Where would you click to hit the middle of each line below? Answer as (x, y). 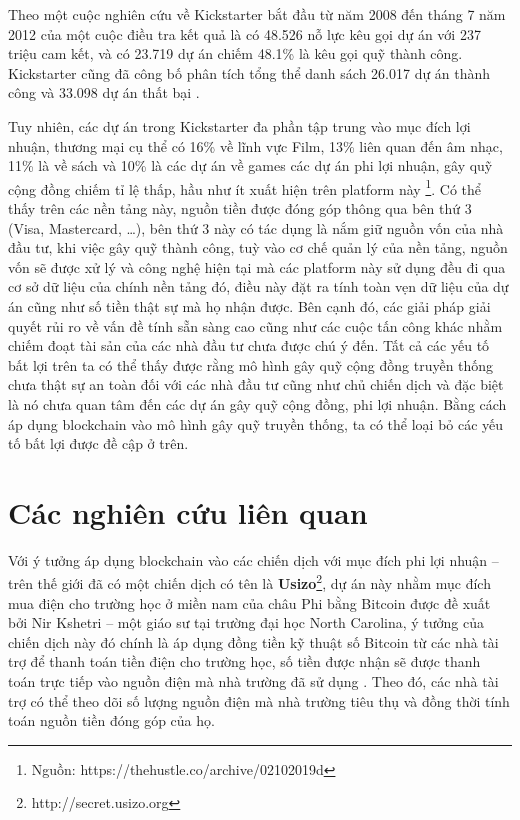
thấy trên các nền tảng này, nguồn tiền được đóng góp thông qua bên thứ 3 (240, 208)
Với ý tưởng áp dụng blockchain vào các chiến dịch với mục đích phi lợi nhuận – (253, 559)
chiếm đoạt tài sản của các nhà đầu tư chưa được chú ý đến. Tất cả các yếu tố (249, 345)
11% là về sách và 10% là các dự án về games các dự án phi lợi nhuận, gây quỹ (250, 165)
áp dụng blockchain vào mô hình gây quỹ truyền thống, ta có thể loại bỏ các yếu (256, 423)
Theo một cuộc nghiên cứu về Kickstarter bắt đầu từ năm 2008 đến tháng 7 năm (257, 14)
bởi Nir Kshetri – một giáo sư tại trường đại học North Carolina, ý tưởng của (246, 622)
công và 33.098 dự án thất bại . (104, 92)
